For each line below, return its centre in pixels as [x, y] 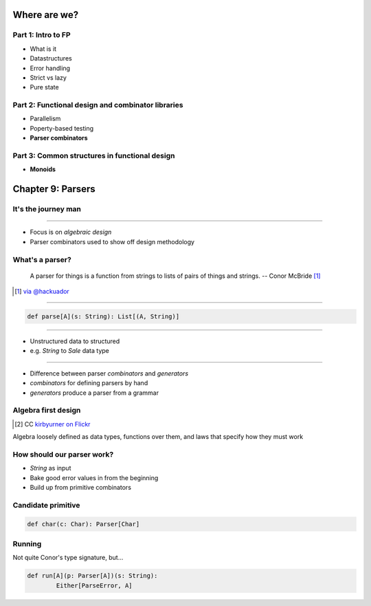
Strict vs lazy [48, 77]
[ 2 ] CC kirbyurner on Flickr [53, 424]
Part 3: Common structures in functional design [94, 156]
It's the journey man [47, 209]
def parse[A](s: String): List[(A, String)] [103, 317]
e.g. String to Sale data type [70, 351]
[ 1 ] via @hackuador [42, 292]
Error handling [50, 68]
